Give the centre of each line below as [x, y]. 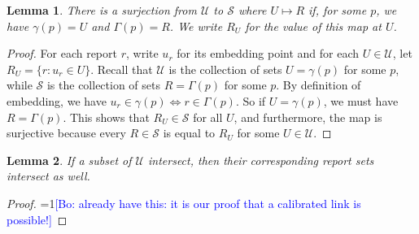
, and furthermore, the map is [308, 117]
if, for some [338, 10]
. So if [251, 100]
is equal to [189, 133]
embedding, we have [57, 100]
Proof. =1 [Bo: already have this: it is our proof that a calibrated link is [184, 203]
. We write [196, 26]
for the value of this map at [313, 26]
